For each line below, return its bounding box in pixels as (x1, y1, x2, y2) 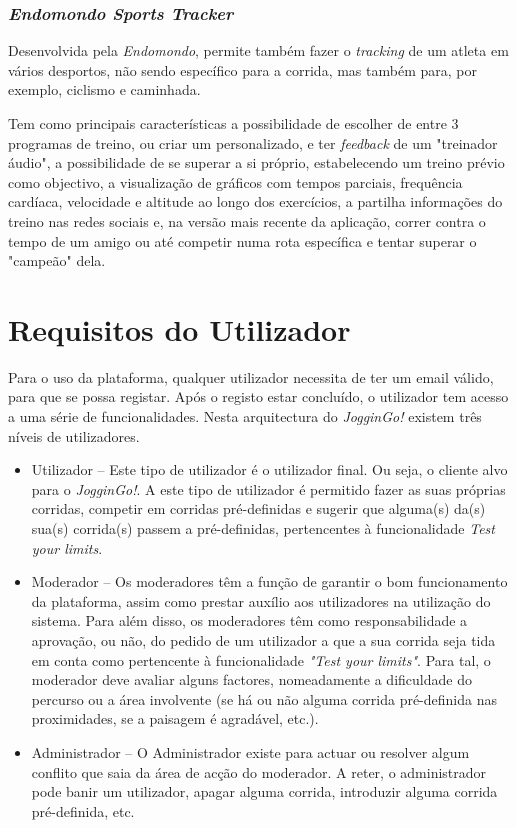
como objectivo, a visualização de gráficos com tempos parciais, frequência (8, 171, 463, 192)
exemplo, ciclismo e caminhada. (8, 79, 201, 100)
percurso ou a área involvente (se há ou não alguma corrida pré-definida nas (31, 688, 497, 709)
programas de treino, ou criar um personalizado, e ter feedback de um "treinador (8, 132, 498, 153)
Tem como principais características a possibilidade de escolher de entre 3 (8, 113, 459, 133)
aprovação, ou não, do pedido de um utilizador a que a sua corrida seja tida (31, 630, 496, 650)
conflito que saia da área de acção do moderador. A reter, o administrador (31, 761, 487, 782)
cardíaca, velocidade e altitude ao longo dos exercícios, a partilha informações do (8, 191, 503, 212)
